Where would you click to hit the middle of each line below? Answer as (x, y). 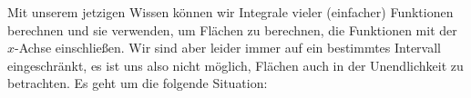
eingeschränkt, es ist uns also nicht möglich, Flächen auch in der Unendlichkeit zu (235, 65)
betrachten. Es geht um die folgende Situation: (138, 83)
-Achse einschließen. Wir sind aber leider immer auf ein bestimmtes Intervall (228, 48)
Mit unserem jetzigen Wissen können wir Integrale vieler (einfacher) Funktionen (230, 12)
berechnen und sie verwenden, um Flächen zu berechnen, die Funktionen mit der (232, 29)
